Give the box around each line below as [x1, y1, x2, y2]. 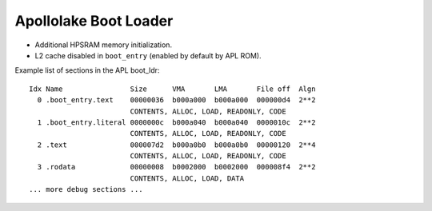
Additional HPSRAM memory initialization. [34, 40, 172, 50]
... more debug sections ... [29, 185, 143, 194]
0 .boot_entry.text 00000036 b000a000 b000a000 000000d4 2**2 [37, 96, 316, 105]
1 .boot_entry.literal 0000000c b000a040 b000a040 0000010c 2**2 [37, 117, 316, 127]
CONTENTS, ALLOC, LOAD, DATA [130, 173, 244, 183]
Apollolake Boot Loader [14, 12, 174, 30]
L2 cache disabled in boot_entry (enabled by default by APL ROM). [34, 50, 262, 60]
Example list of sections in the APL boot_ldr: [14, 66, 160, 75]
